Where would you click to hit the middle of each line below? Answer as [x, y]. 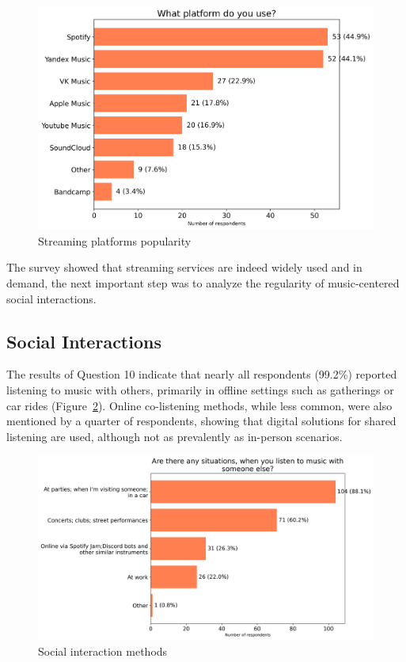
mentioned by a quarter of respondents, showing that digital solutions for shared [201, 421]
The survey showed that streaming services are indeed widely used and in [184, 267]
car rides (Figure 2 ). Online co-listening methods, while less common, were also [199, 405]
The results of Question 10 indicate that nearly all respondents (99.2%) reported [202, 374]
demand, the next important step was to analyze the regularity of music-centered [203, 283]
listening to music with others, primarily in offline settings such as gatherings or [200, 390]
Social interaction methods [103, 651]
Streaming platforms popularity [115, 240]
